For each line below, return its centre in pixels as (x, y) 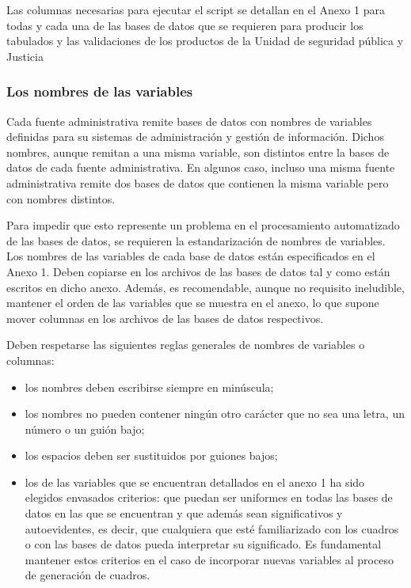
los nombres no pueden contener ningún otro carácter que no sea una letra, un (215, 413)
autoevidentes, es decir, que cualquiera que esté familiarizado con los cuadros (212, 528)
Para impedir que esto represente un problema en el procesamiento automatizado (203, 225)
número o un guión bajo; (85, 429)
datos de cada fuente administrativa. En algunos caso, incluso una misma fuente (201, 167)
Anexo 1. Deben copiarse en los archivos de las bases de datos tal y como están (198, 271)
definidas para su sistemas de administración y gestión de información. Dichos (195, 137)
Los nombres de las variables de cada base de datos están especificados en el (191, 256)
